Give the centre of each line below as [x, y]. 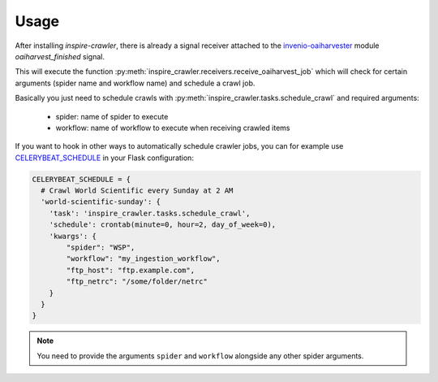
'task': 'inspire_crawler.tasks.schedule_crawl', [150, 213]
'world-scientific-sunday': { [101, 202]
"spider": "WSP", [101, 247]
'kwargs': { [73, 236]
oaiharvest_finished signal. [60, 56]
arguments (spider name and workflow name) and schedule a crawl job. [135, 83]
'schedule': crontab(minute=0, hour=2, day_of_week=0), [163, 225]
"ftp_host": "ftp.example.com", [130, 270]
